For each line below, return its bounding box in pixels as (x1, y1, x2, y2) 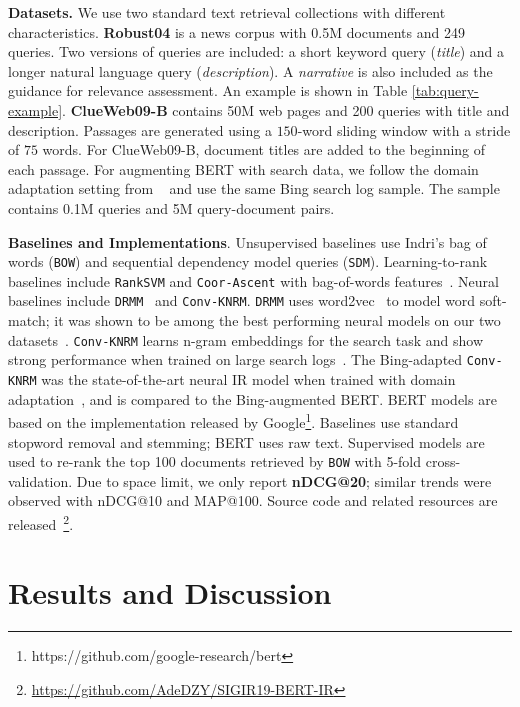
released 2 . (8, 510, 74, 534)
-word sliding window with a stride (297, 119, 511, 140)
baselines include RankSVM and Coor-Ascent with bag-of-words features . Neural (8, 270, 499, 291)
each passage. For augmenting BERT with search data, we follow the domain (8, 158, 479, 179)
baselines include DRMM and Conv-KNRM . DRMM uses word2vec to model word (8, 290, 476, 311)
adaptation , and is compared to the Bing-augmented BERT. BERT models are (8, 388, 497, 409)
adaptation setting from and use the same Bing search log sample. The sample (8, 178, 500, 199)
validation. (8, 470, 73, 491)
